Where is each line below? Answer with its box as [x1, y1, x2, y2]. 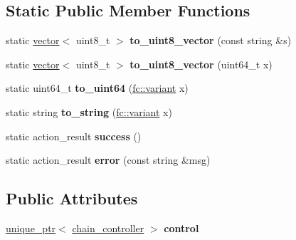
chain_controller [72, 220, 144, 235]
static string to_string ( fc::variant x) [6, 104, 172, 119]
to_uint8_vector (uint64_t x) [129, 56, 273, 71]
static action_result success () [6, 128, 142, 143]
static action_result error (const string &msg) [6, 152, 211, 167]
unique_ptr [6, 220, 56, 235]
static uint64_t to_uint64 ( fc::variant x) [6, 80, 189, 95]
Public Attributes [6, 187, 138, 209]
